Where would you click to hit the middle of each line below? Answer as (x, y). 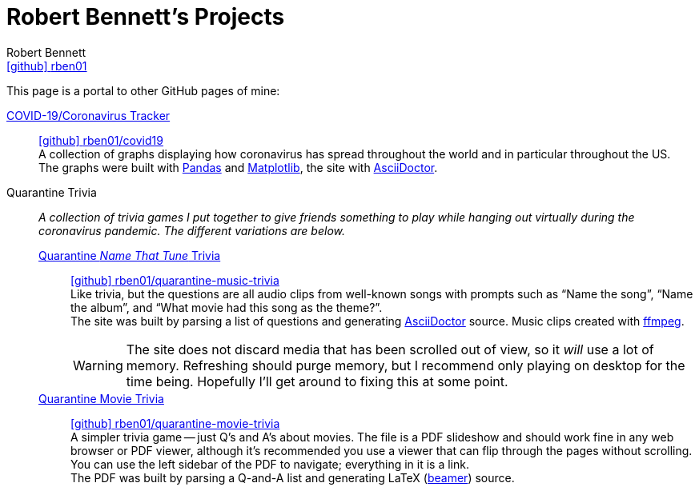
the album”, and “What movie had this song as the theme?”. (227, 307)
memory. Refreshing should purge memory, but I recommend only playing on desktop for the (406, 365)
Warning (98, 365)
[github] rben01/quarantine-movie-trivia (175, 423)
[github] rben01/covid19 (101, 140)
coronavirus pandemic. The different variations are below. (192, 230)
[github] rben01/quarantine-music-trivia (175, 280)
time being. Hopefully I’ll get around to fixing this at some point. (317, 381)
